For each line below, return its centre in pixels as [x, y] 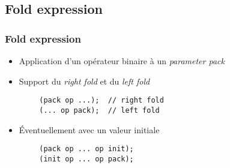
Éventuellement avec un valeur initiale [89, 129]
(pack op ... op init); [86, 149]
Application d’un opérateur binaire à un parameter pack [122, 61]
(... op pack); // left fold [99, 110]
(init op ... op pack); [86, 159]
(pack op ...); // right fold [101, 100]
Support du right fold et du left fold [84, 81]
